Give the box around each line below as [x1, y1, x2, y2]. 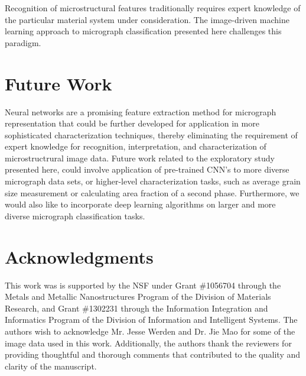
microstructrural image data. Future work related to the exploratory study [5, 151, 275, 164]
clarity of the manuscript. [5, 359, 97, 372]
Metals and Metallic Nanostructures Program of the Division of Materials [5, 290, 271, 303]
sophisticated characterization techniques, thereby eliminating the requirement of [5, 128, 298, 141]
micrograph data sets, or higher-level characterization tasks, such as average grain [5, 175, 301, 187]
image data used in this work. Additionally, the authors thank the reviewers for [5, 336, 292, 349]
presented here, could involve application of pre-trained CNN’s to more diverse [5, 163, 289, 176]
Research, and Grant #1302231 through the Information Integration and [5, 302, 268, 314]
